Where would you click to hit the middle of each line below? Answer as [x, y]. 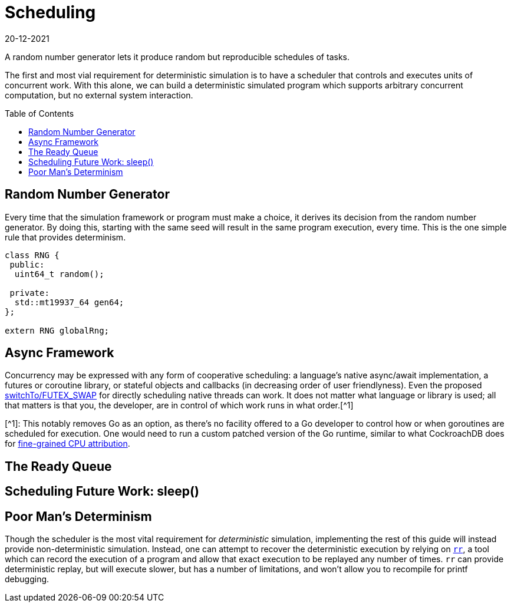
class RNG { [32, 255]
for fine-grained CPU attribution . [67, 444]
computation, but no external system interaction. [99, 95]
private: [29, 293]
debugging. [27, 579]
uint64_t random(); [59, 274]
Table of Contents [39, 113]
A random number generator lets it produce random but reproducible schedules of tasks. [177, 57]
